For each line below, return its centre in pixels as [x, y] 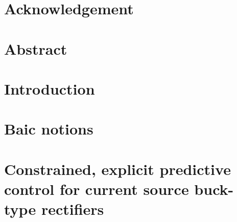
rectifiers [73, 209]
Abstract [36, 48]
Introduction [50, 88]
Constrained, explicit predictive [117, 169]
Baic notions [49, 129]
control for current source [97, 188]
